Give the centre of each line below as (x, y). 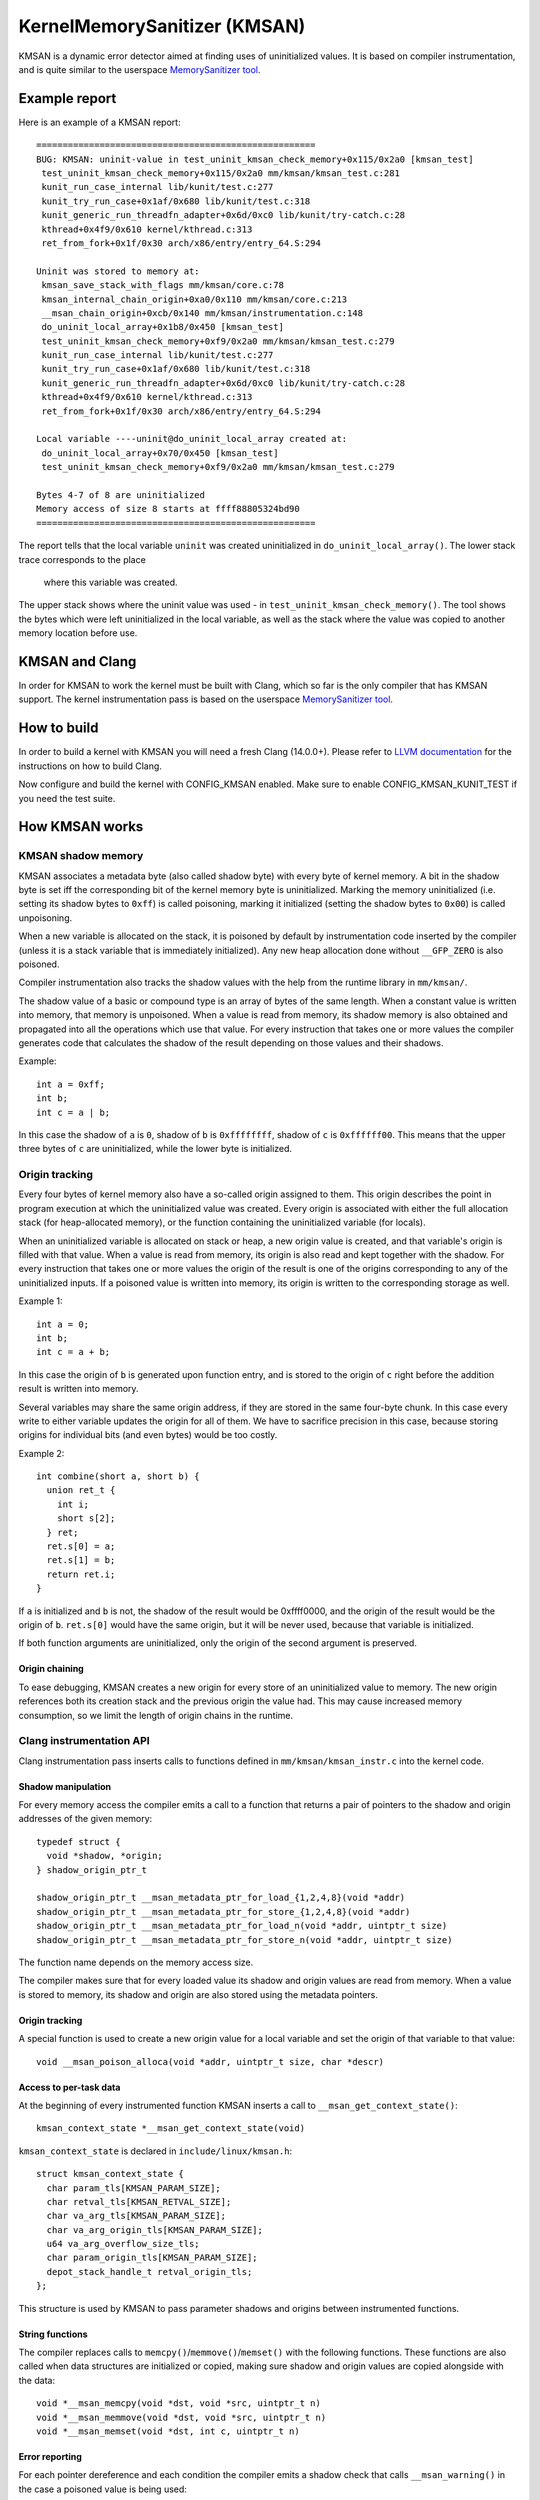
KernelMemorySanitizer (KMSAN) (162, 26)
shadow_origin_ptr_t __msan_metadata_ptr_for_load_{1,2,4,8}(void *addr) (221, 1898)
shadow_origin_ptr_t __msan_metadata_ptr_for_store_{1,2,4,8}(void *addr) (223, 1911)
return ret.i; (81, 1574)
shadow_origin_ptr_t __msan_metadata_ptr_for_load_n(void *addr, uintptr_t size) (242, 1926)
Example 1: (40, 1301)
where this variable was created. (111, 582)
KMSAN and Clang (77, 661)
